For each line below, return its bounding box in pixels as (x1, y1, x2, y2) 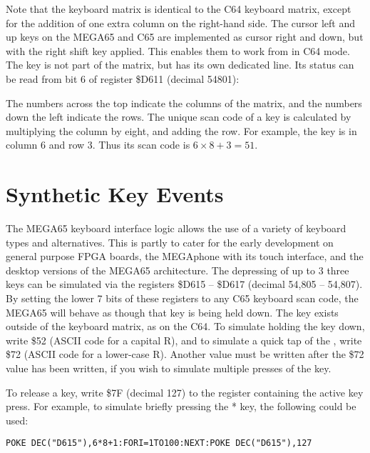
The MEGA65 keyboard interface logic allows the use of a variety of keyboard (6, 221, 346, 236)
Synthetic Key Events (6, 179, 224, 209)
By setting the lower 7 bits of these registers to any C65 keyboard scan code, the (6, 291, 359, 306)
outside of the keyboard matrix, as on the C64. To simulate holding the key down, (6, 319, 365, 334)
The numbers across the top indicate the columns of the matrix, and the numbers (6, 95, 362, 110)
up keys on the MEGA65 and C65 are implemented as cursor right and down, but (6, 29, 364, 44)
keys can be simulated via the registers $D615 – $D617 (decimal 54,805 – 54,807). (6, 277, 363, 292)
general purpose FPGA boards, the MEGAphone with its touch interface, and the (6, 249, 364, 264)
